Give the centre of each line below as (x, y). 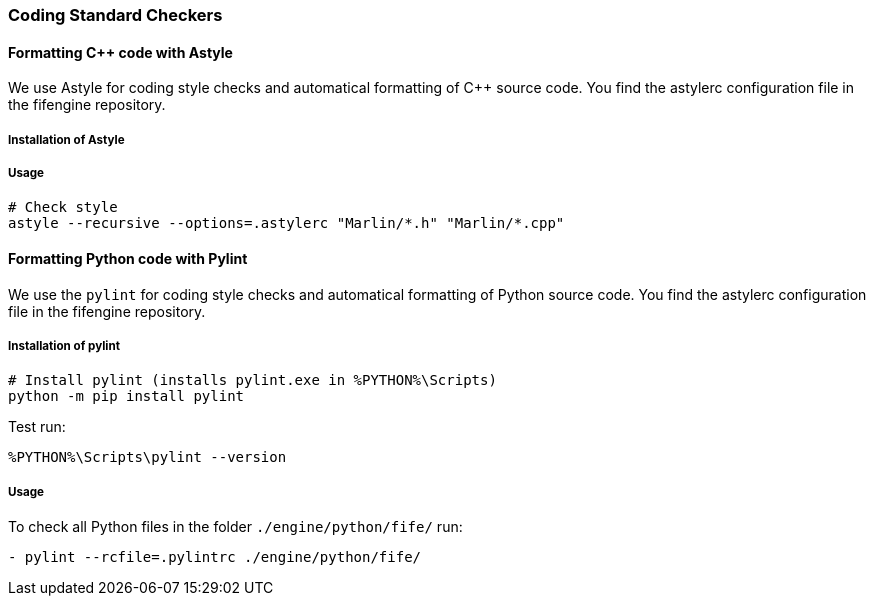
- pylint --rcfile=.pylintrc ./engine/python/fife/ (215, 557)
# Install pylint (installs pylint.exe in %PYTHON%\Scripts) (252, 380)
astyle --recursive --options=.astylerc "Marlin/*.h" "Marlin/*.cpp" (286, 223)
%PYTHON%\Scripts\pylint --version (147, 457)
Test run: (37, 427)
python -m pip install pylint (126, 396)
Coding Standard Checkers (115, 15)
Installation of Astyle (66, 139)
